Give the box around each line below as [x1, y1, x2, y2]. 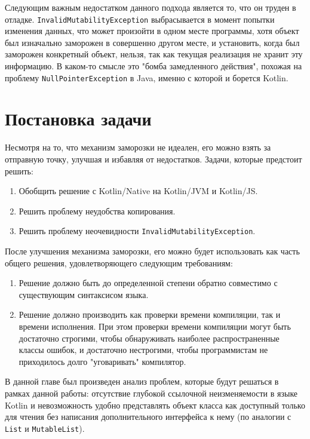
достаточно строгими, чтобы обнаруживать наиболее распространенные [19, 331, 280, 344]
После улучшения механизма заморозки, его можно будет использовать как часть [5, 245, 300, 257]
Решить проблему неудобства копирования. [19, 204, 176, 217]
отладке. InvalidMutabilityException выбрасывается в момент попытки [5, 13, 275, 25]
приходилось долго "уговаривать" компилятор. [19, 355, 186, 367]
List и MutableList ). [5, 422, 85, 434]
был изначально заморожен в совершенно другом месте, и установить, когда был [5, 36, 300, 48]
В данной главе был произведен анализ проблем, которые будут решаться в [5, 375, 279, 388]
